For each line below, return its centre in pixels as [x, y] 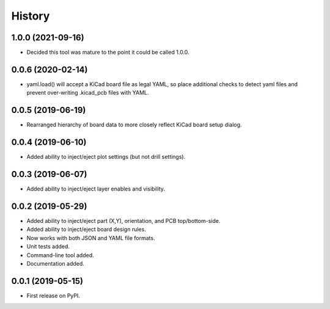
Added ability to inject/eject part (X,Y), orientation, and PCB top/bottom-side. [123, 220]
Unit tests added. [48, 247]
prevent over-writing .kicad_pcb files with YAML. [88, 93]
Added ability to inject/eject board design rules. [86, 230]
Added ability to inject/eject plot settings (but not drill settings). [106, 157]
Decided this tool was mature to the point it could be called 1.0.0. [108, 53]
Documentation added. [56, 263]
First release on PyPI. [53, 296]
